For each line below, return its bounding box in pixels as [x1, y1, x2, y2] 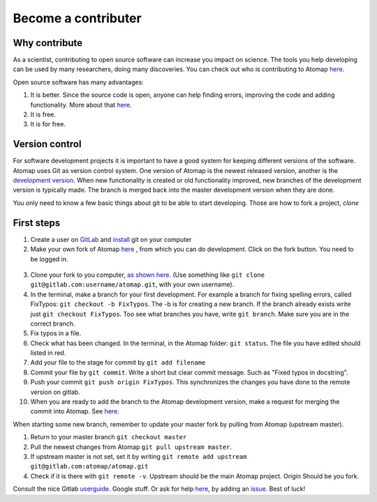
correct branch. [30, 319, 75, 328]
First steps [13, 217, 61, 229]
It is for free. [30, 120, 66, 128]
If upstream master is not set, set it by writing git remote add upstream [30, 452, 247, 460]
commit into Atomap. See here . [30, 407, 120, 416]
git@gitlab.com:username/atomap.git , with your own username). [30, 280, 235, 289]
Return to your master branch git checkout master [30, 433, 187, 441]
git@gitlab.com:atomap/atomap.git [30, 462, 149, 471]
